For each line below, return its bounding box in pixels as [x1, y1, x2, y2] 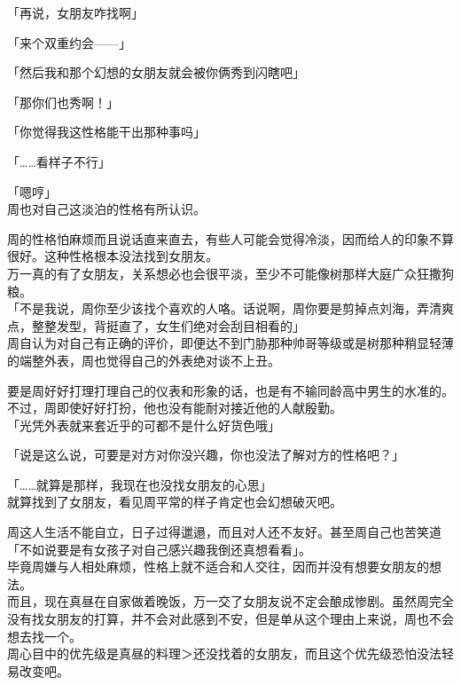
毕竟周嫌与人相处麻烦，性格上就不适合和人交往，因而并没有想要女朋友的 [7, 557, 429, 576]
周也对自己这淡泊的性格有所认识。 [7, 200, 206, 218]
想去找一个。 [7, 626, 82, 645]
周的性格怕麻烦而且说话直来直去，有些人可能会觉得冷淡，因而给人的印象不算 [7, 229, 454, 248]
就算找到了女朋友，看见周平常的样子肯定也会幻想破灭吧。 [7, 492, 342, 511]
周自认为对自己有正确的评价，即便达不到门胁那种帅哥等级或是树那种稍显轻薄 [7, 334, 454, 352]
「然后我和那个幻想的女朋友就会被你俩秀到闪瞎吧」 [7, 63, 305, 82]
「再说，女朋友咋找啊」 [7, 4, 144, 21]
